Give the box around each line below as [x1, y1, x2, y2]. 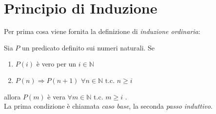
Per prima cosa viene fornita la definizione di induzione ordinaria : [4, 26, 200, 36]
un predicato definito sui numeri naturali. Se [22, 42, 155, 52]
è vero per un [36, 59, 77, 69]
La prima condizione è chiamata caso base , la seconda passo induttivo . [4, 101, 213, 111]
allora [4, 91, 21, 101]
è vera [47, 91, 65, 101]
